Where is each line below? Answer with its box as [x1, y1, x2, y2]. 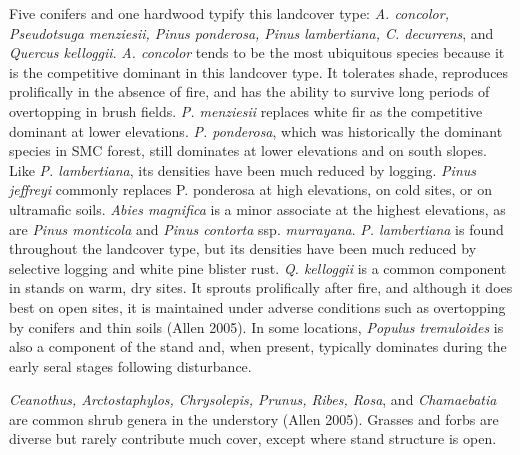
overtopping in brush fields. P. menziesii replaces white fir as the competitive [9, 100, 483, 121]
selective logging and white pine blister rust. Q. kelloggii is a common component [9, 257, 507, 278]
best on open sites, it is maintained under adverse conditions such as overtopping [9, 296, 506, 317]
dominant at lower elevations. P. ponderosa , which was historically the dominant [9, 120, 503, 141]
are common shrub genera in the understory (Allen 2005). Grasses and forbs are [9, 408, 499, 429]
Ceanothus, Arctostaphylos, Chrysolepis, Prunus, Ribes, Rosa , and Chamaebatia [9, 389, 497, 410]
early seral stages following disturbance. [9, 355, 252, 376]
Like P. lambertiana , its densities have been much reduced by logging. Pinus [9, 159, 476, 180]
